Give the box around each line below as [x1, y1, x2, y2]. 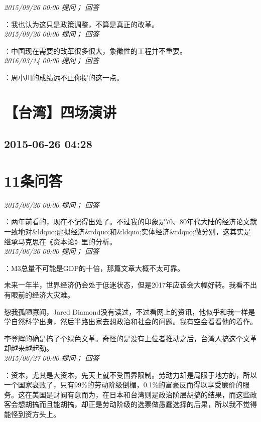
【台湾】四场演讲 [4, 101, 117, 122]
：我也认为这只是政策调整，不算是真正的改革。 [4, 19, 159, 29]
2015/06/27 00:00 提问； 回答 [4, 352, 99, 363]
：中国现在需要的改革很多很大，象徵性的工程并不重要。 [4, 45, 187, 56]
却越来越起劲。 [4, 343, 53, 353]
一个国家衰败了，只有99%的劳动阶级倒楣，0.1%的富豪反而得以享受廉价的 [4, 379, 243, 390]
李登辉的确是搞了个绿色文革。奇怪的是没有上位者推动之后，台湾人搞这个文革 [4, 333, 257, 343]
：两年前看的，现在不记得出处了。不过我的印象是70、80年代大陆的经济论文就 [4, 216, 257, 227]
